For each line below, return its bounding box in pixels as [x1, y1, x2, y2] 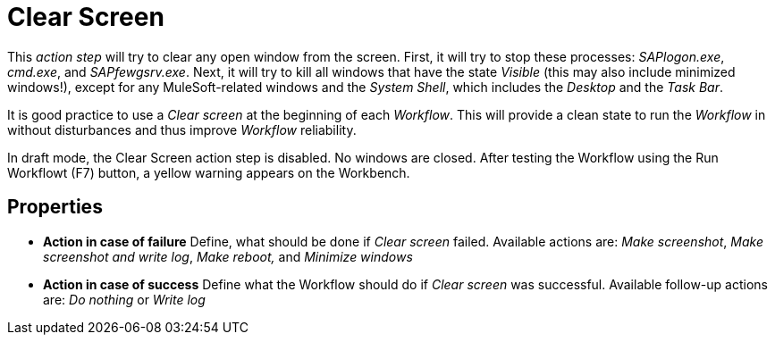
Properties [7, 196, 103, 219]
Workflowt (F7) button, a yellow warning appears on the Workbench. [7, 164, 410, 180]
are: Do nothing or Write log [43, 291, 206, 307]
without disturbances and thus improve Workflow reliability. [7, 121, 357, 138]
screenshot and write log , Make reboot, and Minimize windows [43, 248, 413, 264]
